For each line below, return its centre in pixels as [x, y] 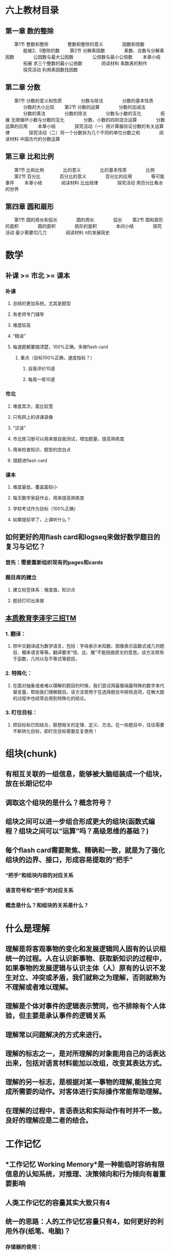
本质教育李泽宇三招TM [41, 618]
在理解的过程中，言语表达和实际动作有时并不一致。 [85, 1111]
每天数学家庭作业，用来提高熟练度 [48, 498]
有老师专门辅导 [28, 314]
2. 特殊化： [19, 673]
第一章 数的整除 [30, 31]
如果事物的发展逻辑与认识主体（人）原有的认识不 [82, 968]
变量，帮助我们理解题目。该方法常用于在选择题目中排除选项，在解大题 [91, 692]
